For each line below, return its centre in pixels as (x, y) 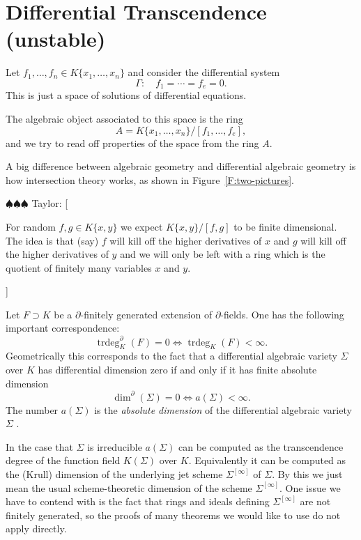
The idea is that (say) (52, 240)
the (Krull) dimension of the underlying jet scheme (114, 474)
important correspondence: (63, 328)
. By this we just (307, 474)
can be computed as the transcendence (261, 446)
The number (32, 409)
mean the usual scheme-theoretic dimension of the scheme (129, 487)
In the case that (39, 446)
